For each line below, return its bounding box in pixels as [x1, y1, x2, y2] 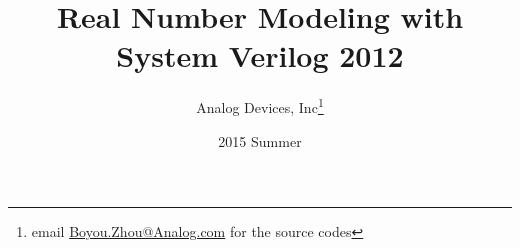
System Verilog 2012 [116, 35, 404, 76]
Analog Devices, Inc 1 [196, 94, 324, 117]
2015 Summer [218, 130, 302, 151]
